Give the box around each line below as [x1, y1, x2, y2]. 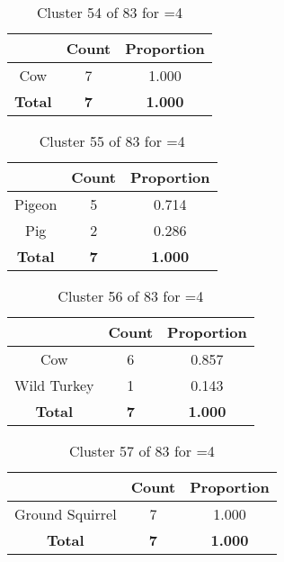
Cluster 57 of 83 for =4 [68, 440, 215, 461]
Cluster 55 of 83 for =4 [39, 131, 185, 151]
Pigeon [14, 194, 58, 214]
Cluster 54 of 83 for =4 [36, 2, 182, 23]
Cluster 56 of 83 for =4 [58, 286, 204, 306]
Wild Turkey [14, 375, 94, 395]
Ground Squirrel [14, 503, 117, 524]
